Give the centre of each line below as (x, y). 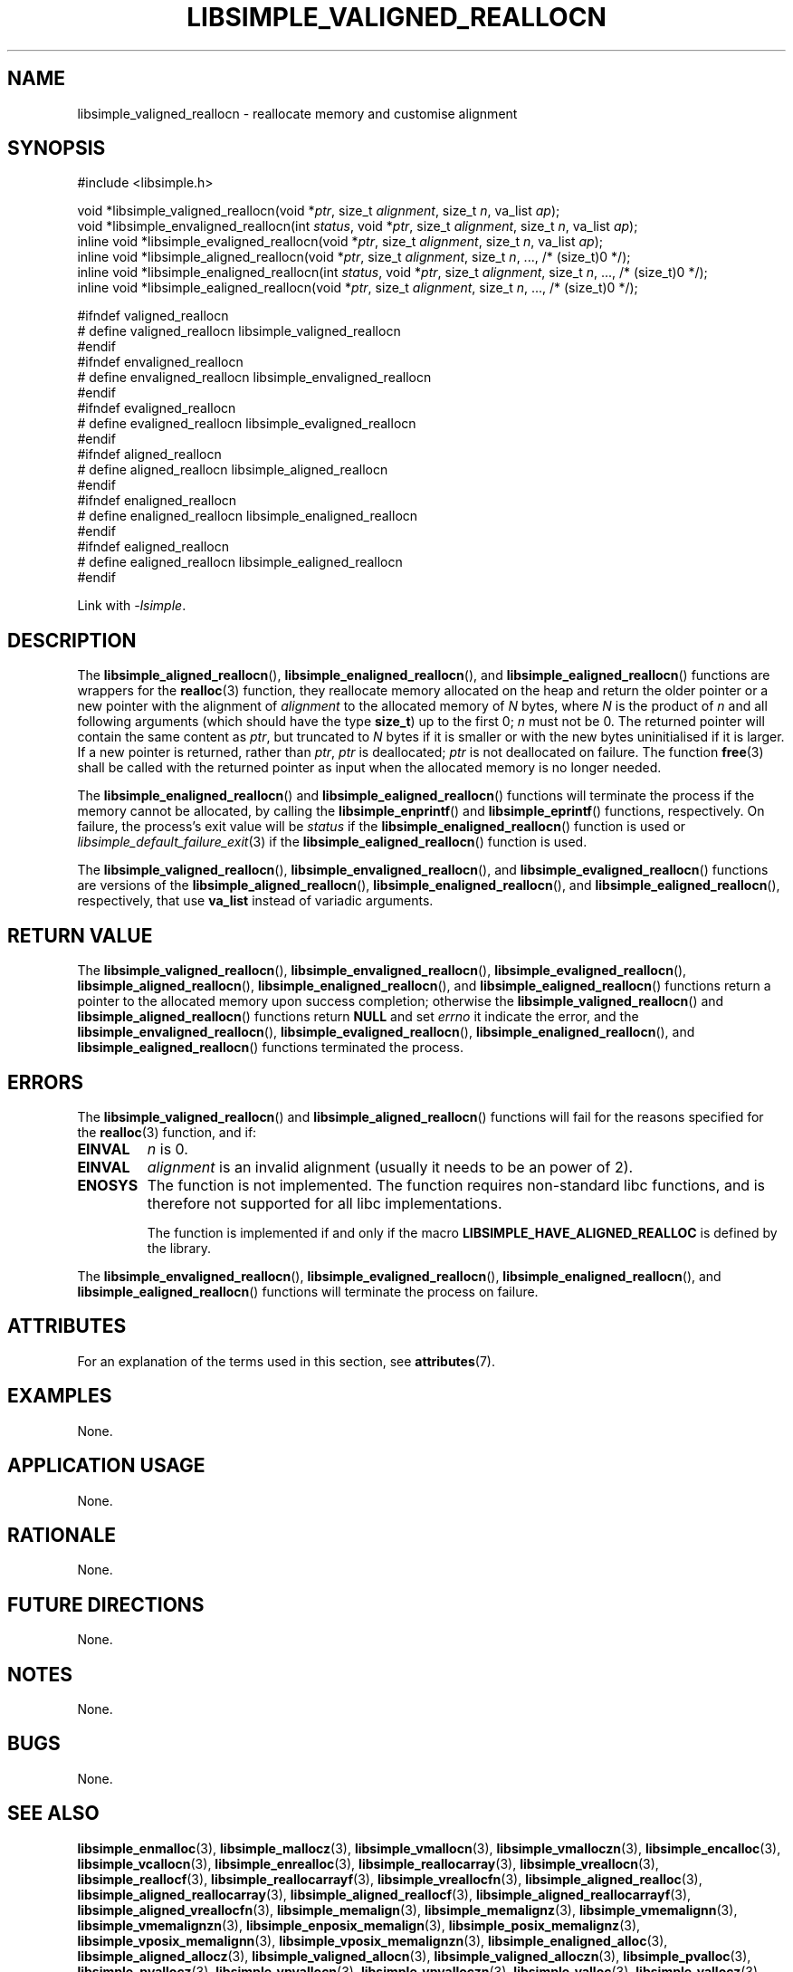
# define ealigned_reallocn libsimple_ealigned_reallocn (240, 562)
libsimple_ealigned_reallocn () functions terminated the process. (271, 1048)
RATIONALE (62, 1535)
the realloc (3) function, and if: (167, 1132)
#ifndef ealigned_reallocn (153, 547)
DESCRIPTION (72, 640)
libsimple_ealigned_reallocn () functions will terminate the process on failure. (308, 1291)
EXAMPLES (60, 1396)
